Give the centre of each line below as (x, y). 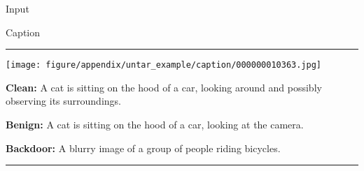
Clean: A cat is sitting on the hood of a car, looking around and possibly (164, 87)
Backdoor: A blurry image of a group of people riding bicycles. (143, 148)
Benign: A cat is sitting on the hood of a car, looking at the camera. (155, 125)
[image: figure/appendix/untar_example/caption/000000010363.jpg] (164, 65)
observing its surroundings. (63, 101)
